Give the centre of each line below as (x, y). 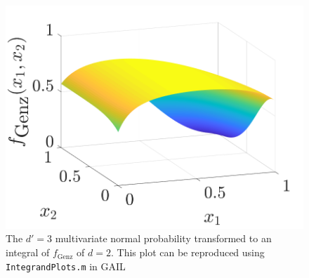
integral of (28, 252)
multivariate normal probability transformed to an (163, 238)
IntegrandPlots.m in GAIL (66, 266)
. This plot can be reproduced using (188, 252)
